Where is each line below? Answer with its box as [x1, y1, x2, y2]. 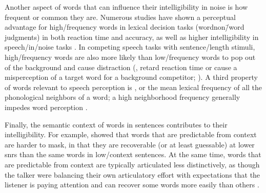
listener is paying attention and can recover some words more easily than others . [5, 179, 259, 190]
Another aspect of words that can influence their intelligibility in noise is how [5, 2, 248, 12]
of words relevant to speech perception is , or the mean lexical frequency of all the [5, 81, 262, 92]
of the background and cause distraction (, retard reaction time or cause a [5, 61, 237, 72]
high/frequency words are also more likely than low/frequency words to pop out [5, 51, 256, 62]
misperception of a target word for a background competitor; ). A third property [5, 72, 258, 82]
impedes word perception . [5, 101, 88, 112]
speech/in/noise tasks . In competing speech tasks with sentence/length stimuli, [5, 41, 255, 52]
